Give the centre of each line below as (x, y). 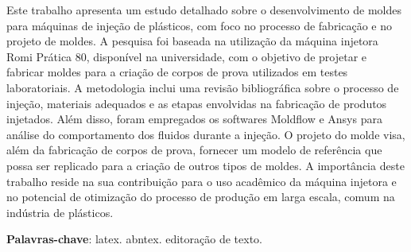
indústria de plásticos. (60, 212)
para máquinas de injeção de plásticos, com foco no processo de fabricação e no (200, 25)
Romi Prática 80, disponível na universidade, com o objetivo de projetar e (186, 56)
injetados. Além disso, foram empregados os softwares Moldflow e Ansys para (194, 119)
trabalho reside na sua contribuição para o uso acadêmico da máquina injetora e (202, 181)
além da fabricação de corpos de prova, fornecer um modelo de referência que (194, 150)
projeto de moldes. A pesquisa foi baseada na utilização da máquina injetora (192, 41)
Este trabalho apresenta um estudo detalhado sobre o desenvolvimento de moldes (204, 10)
